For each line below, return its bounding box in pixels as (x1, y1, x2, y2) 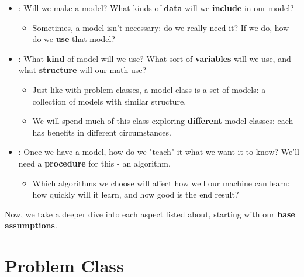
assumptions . (5, 219, 57, 231)
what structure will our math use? (18, 64, 147, 76)
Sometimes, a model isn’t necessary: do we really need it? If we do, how (32, 21, 289, 33)
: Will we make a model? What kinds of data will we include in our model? (18, 2, 294, 13)
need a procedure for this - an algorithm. (18, 157, 171, 169)
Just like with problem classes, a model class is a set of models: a (32, 83, 266, 95)
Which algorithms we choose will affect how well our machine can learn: (32, 176, 290, 189)
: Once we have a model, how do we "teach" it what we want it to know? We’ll (18, 146, 299, 158)
